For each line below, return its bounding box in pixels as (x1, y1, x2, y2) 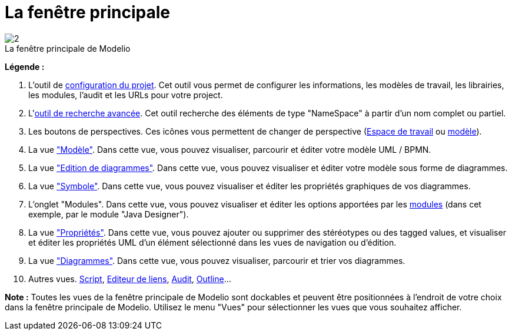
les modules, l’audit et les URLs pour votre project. (28, 89, 223, 100)
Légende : (5, 61, 45, 72)
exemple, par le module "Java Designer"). (28, 209, 189, 219)
